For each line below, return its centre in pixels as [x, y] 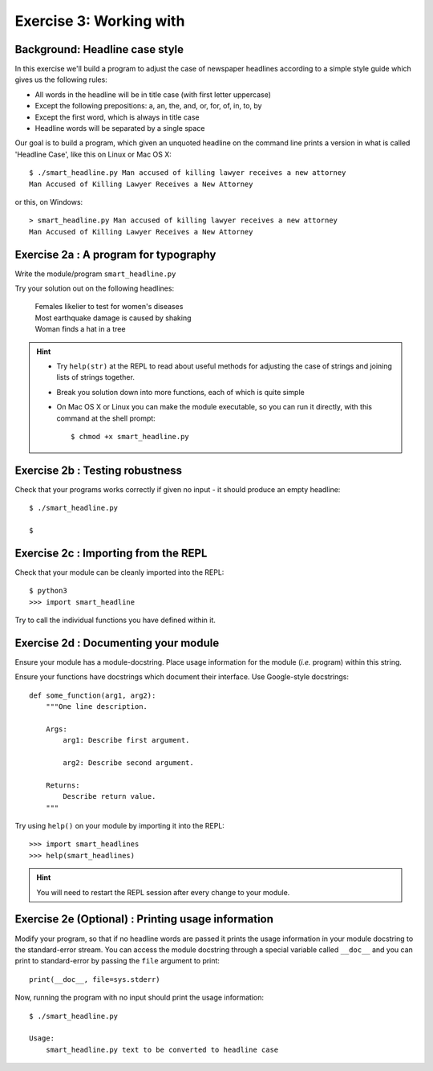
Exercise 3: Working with [100, 21]
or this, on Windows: [49, 202]
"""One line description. [97, 707]
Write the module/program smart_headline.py [95, 274]
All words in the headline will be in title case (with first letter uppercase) [153, 94]
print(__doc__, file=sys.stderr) [95, 979]
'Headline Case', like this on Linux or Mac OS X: [93, 154]
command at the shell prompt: [106, 418]
